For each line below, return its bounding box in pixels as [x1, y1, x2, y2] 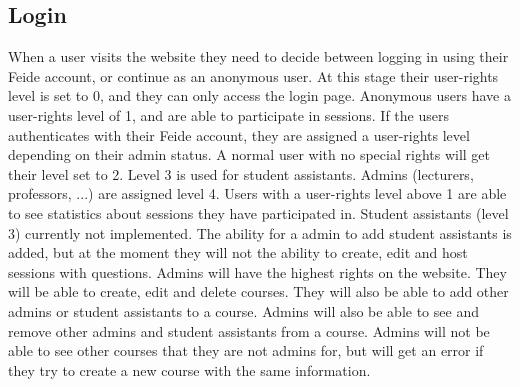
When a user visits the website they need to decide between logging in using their [8, 46, 509, 67]
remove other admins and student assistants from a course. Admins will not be [8, 320, 490, 341]
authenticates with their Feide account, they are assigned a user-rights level [8, 124, 470, 145]
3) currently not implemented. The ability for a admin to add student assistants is [8, 222, 512, 243]
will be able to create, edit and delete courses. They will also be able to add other [8, 281, 509, 302]
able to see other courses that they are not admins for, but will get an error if [8, 340, 484, 361]
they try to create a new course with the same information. [8, 359, 371, 380]
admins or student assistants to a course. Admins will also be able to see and [8, 300, 479, 321]
